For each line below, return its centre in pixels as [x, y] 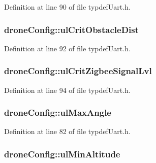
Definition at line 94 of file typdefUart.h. [67, 90]
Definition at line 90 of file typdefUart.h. [67, 7]
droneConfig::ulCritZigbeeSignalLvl [78, 71]
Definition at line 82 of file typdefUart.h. [67, 131]
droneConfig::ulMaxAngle [58, 112]
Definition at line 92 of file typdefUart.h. [67, 48]
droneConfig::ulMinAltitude [62, 154]
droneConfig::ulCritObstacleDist [72, 29]
